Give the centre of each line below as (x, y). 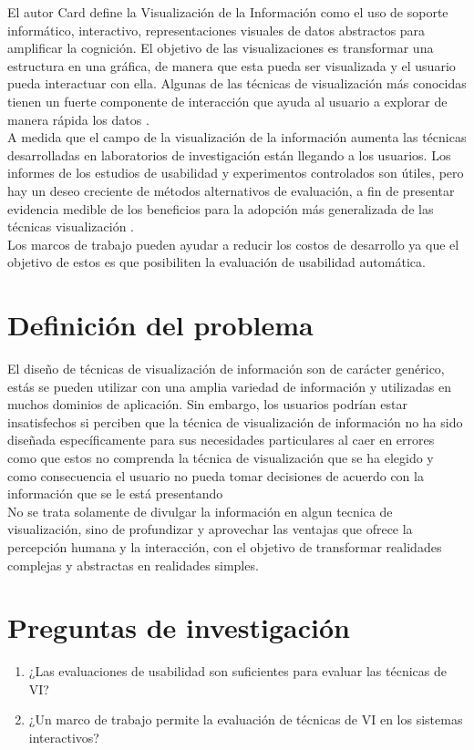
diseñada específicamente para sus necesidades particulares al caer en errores (221, 440)
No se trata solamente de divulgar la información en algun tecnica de (200, 511)
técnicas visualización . (71, 226)
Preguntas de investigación (179, 627)
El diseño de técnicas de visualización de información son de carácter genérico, (226, 369)
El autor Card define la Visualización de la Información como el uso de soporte (228, 12)
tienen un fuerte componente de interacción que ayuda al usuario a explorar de (227, 101)
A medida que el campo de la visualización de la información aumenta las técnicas (237, 137)
